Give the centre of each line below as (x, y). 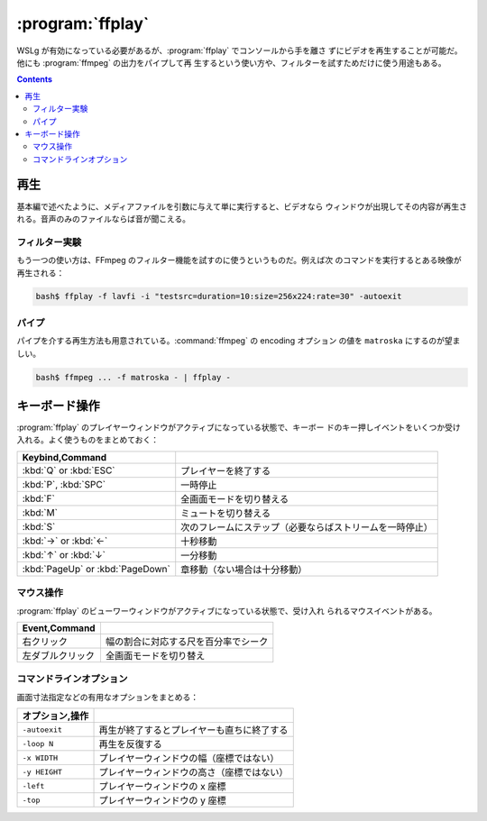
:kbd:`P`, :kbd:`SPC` (64, 484)
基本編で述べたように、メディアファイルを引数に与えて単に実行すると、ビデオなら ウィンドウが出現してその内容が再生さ (242, 206)
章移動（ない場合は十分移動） (244, 570)
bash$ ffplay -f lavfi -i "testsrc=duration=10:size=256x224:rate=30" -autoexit (219, 296)
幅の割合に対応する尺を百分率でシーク (187, 642)
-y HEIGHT (42, 772)
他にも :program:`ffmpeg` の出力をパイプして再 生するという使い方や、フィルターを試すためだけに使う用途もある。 (231, 62)
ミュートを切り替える (225, 513)
